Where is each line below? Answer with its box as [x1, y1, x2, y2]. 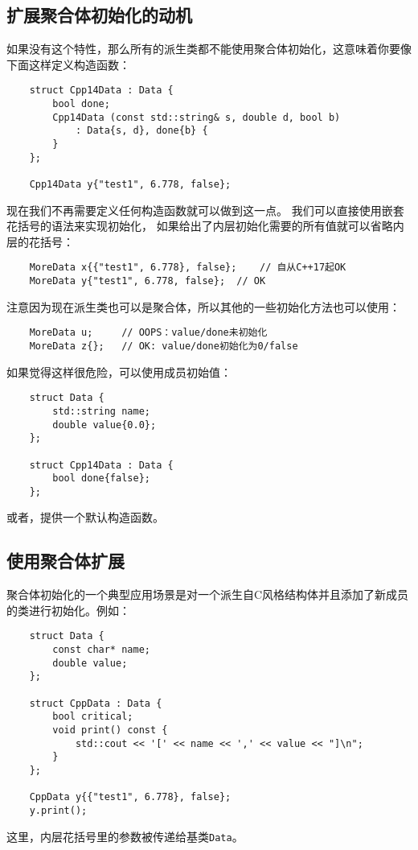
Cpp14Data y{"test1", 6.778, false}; [29, 178, 232, 190]
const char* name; [52, 644, 150, 656]
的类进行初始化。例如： [6, 601, 130, 618]
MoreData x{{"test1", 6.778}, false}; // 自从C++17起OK [29, 262, 346, 274]
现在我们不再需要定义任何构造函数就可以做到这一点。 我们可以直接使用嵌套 [6, 201, 404, 218]
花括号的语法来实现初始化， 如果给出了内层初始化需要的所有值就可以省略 [6, 217, 393, 234]
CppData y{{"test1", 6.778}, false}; [29, 791, 232, 803]
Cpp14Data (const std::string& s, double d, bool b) [52, 111, 341, 123]
